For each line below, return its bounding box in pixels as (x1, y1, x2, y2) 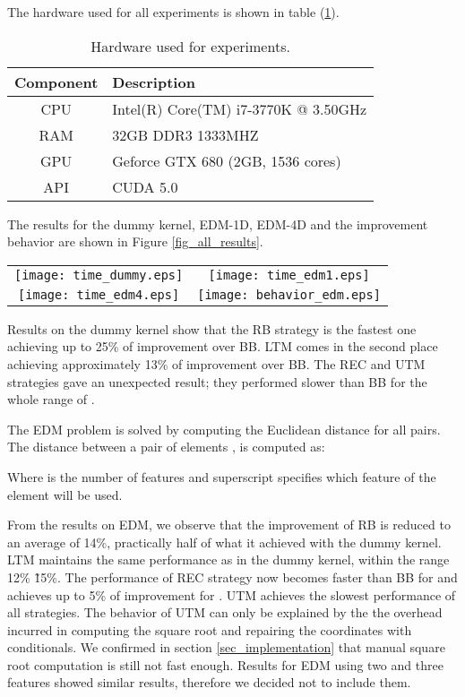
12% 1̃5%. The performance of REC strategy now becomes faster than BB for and (7, 567, 458, 586)
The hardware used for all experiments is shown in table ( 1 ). (7, 3, 340, 21)
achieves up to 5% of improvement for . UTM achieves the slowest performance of (7, 585, 456, 604)
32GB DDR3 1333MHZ (112, 124, 259, 145)
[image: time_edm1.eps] (208, 267, 370, 282)
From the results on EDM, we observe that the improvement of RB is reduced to (7, 515, 451, 534)
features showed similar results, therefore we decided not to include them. (7, 673, 411, 692)
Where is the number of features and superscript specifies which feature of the (7, 467, 436, 486)
